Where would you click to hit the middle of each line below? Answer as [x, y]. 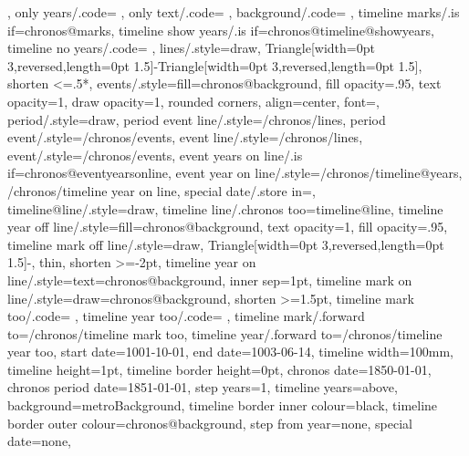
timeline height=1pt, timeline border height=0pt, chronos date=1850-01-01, [219, 369]
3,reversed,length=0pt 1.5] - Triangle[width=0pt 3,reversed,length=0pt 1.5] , [215, 65]
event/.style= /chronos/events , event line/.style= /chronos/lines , [185, 137]
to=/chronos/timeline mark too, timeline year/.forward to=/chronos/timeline [225, 333]
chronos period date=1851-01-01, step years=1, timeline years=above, [203, 387]
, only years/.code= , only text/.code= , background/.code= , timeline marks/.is [234, 12]
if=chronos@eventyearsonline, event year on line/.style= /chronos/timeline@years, [235, 173]
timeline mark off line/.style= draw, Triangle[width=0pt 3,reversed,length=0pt [226, 244]
